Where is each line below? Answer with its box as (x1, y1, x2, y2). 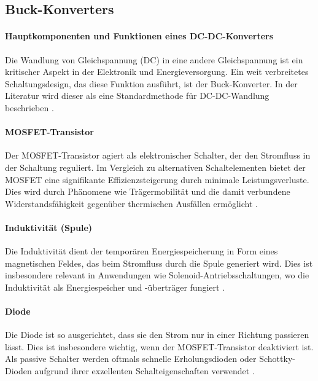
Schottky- (259, 352, 295, 365)
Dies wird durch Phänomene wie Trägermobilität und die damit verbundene (5, 185, 290, 198)
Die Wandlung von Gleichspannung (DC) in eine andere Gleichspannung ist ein (5, 53, 303, 66)
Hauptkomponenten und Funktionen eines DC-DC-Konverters (5, 29, 274, 42)
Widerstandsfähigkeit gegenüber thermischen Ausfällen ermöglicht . (5, 197, 258, 210)
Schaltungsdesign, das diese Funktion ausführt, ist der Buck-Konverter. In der (5, 77, 298, 90)
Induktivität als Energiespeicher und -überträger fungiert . (5, 280, 225, 293)
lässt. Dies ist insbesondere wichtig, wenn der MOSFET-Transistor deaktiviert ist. (5, 340, 314, 353)
